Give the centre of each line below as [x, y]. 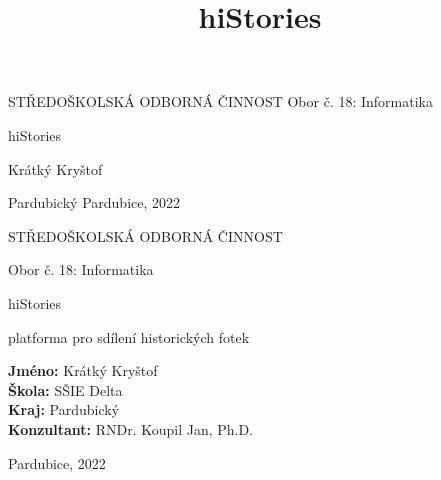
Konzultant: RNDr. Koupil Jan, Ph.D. [131, 428]
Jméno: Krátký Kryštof [83, 370]
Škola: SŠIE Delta [65, 389]
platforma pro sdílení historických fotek [129, 336]
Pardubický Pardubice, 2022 [94, 202]
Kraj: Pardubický [64, 409]
